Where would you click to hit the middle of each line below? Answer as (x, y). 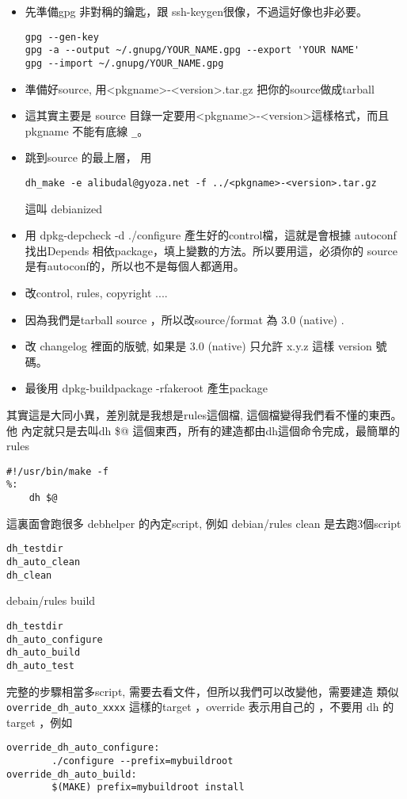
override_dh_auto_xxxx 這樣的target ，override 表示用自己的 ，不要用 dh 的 (200, 707)
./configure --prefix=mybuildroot (143, 761)
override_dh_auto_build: (72, 774)
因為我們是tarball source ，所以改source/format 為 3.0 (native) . (184, 319)
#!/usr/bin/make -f (57, 471)
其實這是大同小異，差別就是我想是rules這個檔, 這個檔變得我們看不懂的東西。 (204, 415)
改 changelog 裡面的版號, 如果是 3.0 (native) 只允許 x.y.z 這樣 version (198, 346)
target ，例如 (40, 722)
